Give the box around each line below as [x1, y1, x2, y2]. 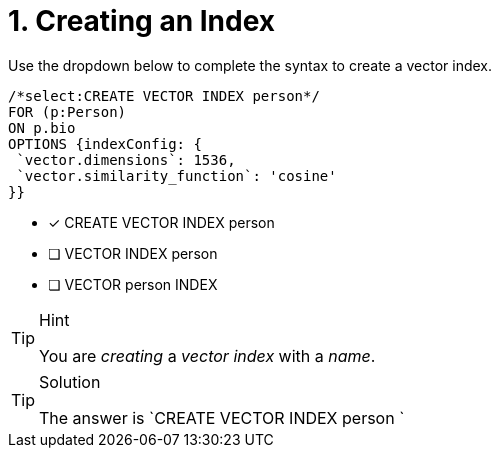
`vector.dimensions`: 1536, [16, 151, 236, 168]
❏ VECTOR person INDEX [48, 275, 218, 293]
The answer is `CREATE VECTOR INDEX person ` [39, 407, 405, 428]
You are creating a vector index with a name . [39, 345, 376, 366]
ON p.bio [8, 119, 76, 136]
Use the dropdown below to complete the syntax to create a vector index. [8, 56, 493, 74]
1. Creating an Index [8, 4, 276, 38]
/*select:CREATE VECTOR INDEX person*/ [8, 87, 320, 104]
